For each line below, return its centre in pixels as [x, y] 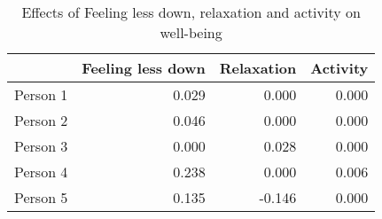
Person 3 [41, 146]
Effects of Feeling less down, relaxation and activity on [191, 12]
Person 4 [41, 172]
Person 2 [41, 120]
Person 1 [41, 94]
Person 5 [41, 197]
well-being [191, 32]
